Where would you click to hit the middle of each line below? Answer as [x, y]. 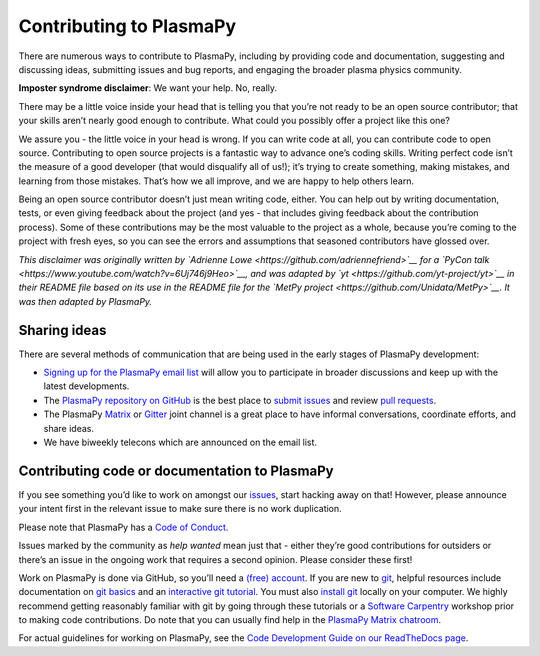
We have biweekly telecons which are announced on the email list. [180, 442]
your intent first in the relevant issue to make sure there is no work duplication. [180, 509]
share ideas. [69, 428]
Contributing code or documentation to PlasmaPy [176, 470]
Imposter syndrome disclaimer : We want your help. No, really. [148, 88]
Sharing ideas [62, 330]
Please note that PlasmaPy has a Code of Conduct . [123, 527]
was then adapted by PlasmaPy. [85, 301]
